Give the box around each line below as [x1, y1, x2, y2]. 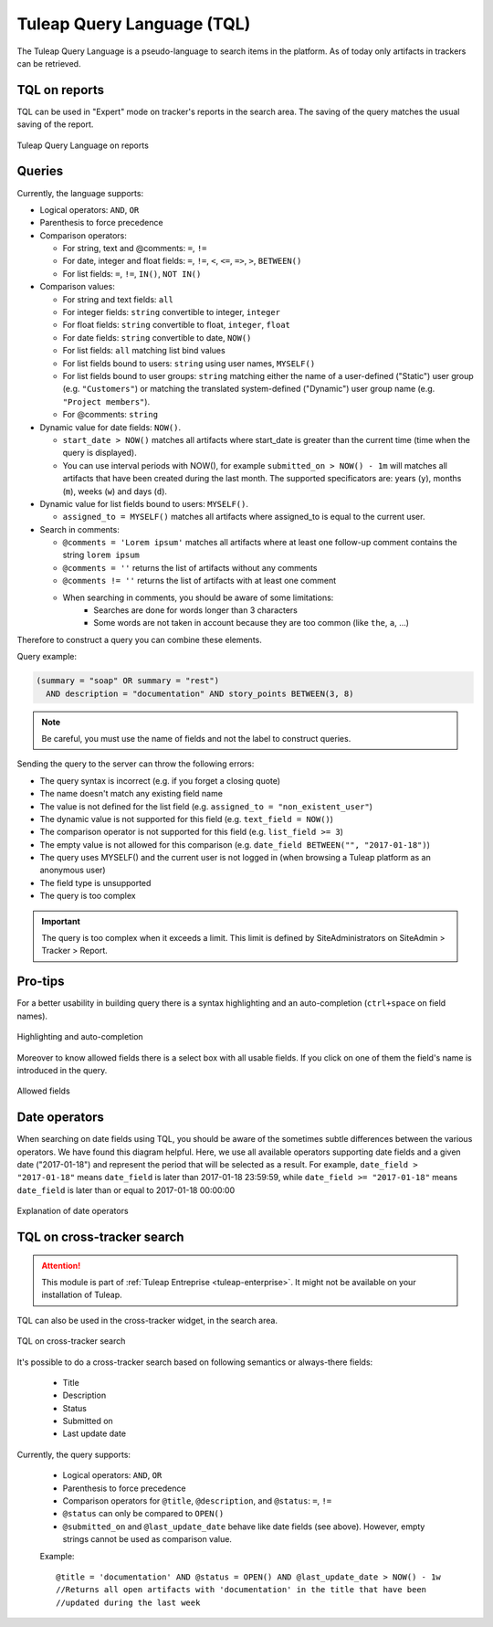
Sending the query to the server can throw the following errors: [16, 758, 255, 769]
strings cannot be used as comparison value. [62, 1534, 233, 1545]
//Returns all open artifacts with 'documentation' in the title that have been [56, 1585, 427, 1595]
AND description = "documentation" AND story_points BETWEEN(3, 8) [46, 688, 354, 699]
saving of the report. [16, 119, 94, 130]
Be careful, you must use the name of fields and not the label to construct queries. [41, 733, 351, 744]
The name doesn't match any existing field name [39, 788, 224, 799]
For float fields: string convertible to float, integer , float [62, 320, 291, 331]
